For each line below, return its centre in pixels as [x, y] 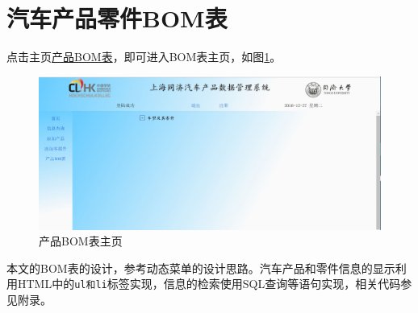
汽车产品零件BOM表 [117, 18]
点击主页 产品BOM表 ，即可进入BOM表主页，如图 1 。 [144, 57]
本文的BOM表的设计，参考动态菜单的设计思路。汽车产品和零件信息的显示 [201, 268]
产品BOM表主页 [81, 241]
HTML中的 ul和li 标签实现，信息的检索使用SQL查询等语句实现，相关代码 [209, 284]
